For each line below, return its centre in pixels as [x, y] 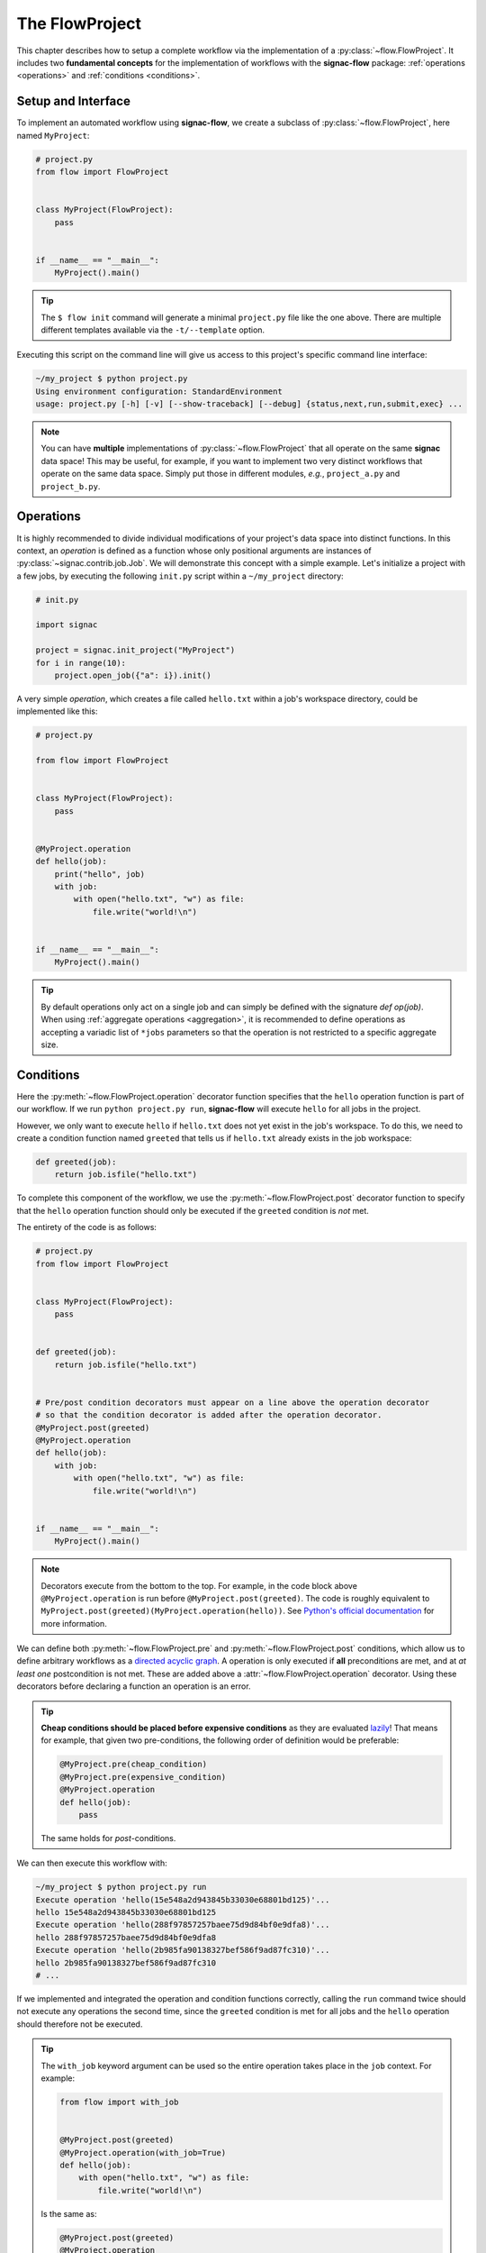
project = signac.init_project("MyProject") [135, 650]
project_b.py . [71, 486]
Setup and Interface [73, 101]
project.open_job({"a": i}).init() [133, 675]
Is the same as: [69, 2213]
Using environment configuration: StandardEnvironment [159, 391]
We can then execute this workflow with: [92, 1863]
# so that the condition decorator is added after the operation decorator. [209, 1415]
